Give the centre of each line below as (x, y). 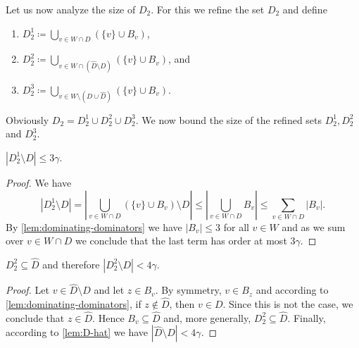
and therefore (71, 264)
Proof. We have (39, 182)
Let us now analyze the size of (71, 9)
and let (109, 290)
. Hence (108, 317)
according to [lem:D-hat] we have (77, 332)
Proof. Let (27, 290)
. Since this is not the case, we (288, 303)
